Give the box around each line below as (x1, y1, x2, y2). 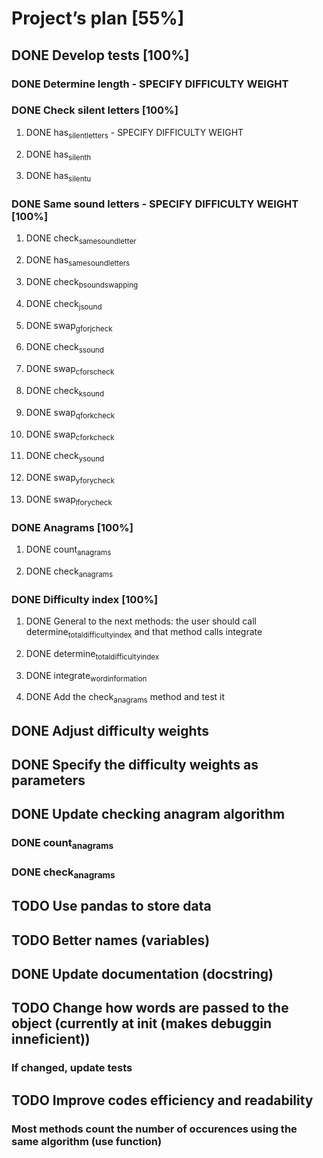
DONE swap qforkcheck (25, 406, 116, 421)
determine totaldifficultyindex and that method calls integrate (25, 626, 263, 640)
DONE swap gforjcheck (25, 319, 113, 334)
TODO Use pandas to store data (11, 898, 212, 915)
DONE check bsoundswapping (25, 276, 139, 290)
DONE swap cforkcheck (25, 428, 115, 442)
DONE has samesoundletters (25, 254, 131, 269)
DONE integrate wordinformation (25, 669, 148, 684)
